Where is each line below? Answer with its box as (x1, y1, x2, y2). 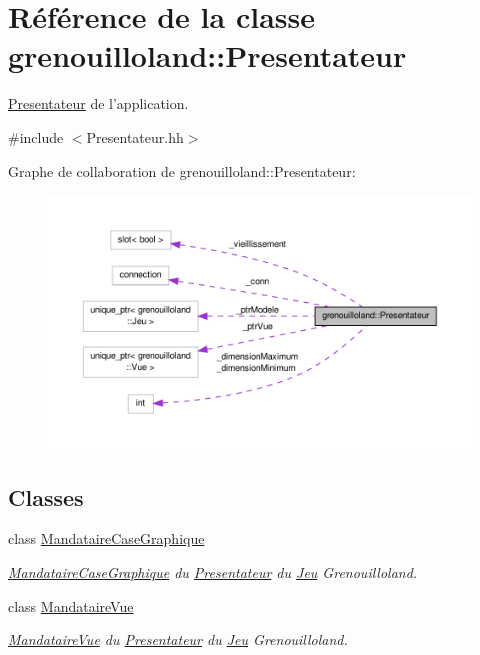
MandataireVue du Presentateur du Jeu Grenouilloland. (8, 629, 348, 650)
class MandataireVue (8, 595, 134, 616)
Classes (8, 481, 84, 512)
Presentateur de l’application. (8, 93, 189, 114)
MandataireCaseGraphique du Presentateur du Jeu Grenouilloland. (8, 562, 418, 583)
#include (8, 126, 64, 147)
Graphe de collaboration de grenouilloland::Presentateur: (8, 160, 356, 181)
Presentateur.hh (86, 126, 184, 147)
